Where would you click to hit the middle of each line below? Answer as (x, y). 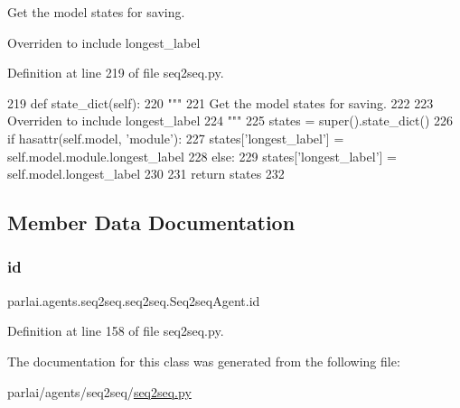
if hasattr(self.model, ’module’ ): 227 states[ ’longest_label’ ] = (176, 138)
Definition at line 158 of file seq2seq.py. (116, 331)
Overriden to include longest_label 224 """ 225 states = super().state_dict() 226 (230, 121)
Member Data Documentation (151, 223)
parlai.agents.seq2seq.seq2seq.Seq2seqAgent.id (134, 300)
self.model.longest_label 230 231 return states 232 (146, 174)
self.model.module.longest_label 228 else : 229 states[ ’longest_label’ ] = (202, 156)
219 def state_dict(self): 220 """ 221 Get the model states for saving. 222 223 (221, 102)
